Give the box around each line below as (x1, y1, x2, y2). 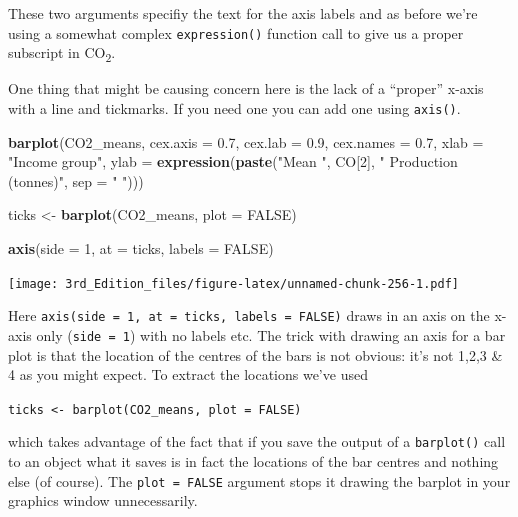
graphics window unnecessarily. (8, 490, 198, 511)
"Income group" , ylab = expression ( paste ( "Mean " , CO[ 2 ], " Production (8, 151, 458, 172)
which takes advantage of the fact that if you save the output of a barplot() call (8, 431, 506, 452)
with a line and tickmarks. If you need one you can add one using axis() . (8, 97, 461, 118)
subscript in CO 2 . (8, 42, 116, 66)
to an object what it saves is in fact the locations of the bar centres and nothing (8, 451, 499, 472)
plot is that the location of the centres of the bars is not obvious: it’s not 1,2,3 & (8, 344, 503, 365)
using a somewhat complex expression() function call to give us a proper (8, 22, 464, 43)
